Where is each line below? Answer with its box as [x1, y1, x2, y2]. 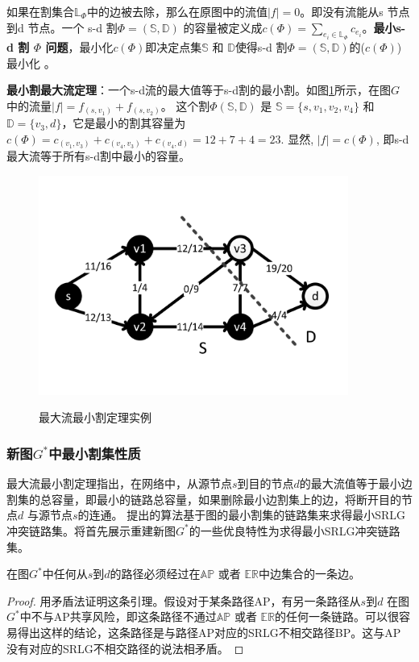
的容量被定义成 [183, 19, 263, 35]
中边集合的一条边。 [258, 565, 360, 582]
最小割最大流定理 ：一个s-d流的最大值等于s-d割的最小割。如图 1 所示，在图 [6, 81, 391, 98]
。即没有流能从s [300, 3, 384, 19]
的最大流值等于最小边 [299, 475, 413, 492]
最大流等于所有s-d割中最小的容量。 [6, 148, 190, 164]
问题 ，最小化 [45, 39, 114, 56]
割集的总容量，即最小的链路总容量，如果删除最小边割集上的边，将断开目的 [6, 490, 401, 507]
